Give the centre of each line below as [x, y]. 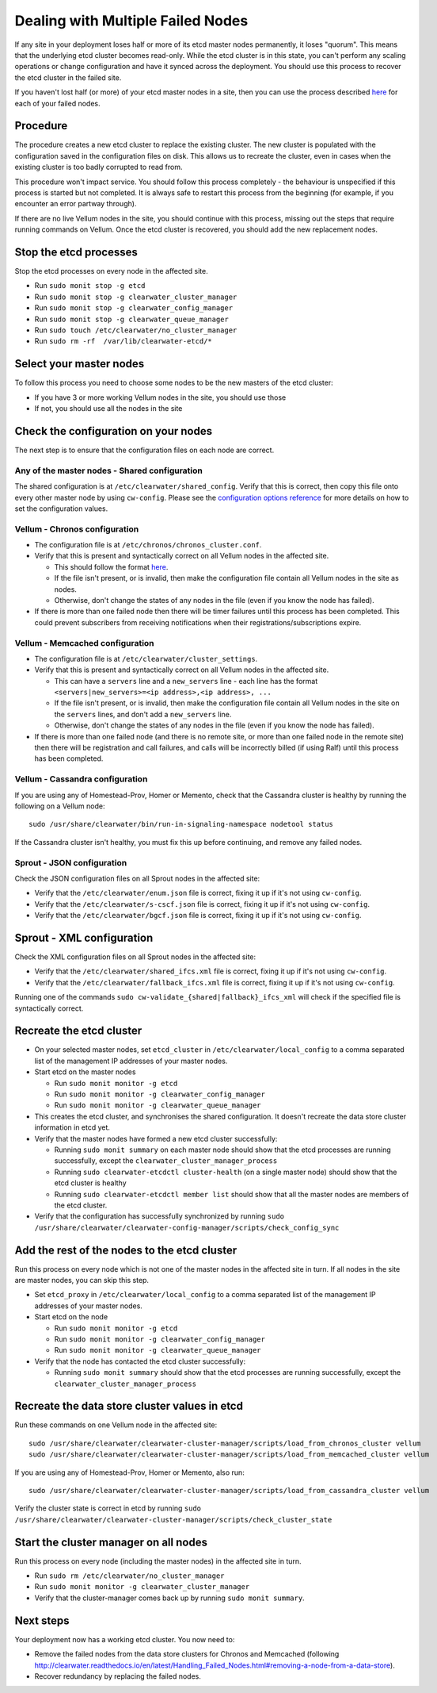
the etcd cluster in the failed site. [68, 77]
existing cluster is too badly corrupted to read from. [99, 167]
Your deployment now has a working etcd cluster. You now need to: [125, 1639]
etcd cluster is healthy [90, 1183]
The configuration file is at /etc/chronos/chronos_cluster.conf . [148, 545]
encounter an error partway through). [76, 204]
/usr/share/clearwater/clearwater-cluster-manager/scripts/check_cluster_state [173, 1520]
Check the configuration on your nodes [114, 431]
